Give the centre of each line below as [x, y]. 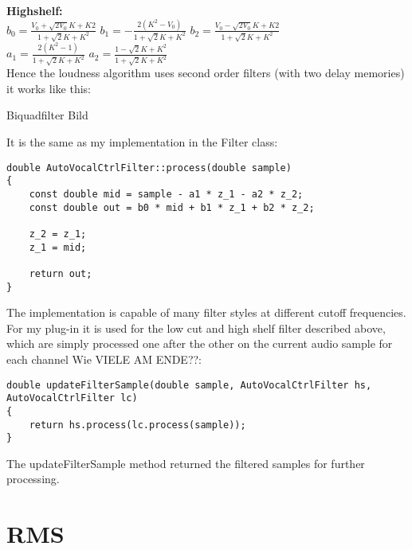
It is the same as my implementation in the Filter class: [142, 142]
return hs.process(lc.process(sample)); [137, 425]
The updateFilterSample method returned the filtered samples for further [186, 463]
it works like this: [49, 88]
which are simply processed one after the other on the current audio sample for [200, 343]
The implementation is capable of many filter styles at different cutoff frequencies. [206, 312]
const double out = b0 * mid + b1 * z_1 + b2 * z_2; [172, 207]
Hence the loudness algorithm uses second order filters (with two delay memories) [206, 73]
